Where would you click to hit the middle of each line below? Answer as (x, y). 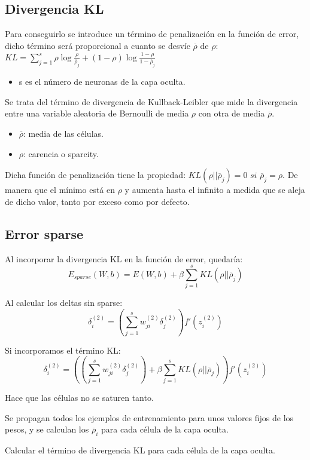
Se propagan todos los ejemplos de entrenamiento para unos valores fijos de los (149, 417)
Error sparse (44, 233)
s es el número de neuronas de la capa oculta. (102, 82)
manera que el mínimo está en (60, 190)
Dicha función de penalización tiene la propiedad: (95, 175)
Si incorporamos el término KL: (63, 350)
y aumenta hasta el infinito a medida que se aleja (215, 190)
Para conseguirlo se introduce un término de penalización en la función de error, (152, 34)
